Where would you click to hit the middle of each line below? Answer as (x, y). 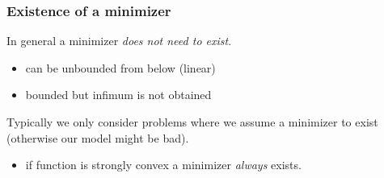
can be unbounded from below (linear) (120, 67)
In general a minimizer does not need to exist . (119, 41)
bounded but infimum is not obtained (118, 95)
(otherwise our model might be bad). (98, 137)
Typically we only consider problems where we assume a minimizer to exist (192, 122)
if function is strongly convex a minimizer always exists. (163, 165)
